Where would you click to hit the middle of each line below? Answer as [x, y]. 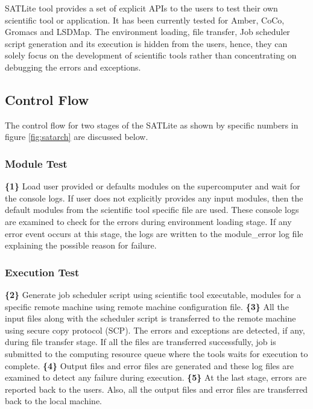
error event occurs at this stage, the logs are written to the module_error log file [154, 233]
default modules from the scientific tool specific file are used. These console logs [152, 210]
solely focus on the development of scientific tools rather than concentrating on [151, 55]
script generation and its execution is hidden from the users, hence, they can [146, 43]
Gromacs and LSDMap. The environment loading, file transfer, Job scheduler [147, 32]
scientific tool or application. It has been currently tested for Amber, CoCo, [145, 20]
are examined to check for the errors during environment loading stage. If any [148, 221]
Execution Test [42, 272]
